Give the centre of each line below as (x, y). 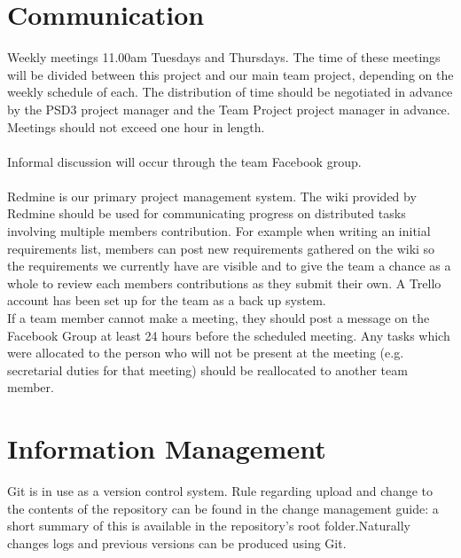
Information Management (167, 448)
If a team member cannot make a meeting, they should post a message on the (219, 318)
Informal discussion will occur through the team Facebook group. (184, 161)
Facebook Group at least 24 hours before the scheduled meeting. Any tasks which (229, 335)
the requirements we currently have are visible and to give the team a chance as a (229, 266)
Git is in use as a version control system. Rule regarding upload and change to (220, 491)
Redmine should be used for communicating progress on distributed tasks (207, 213)
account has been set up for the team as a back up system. (167, 300)
